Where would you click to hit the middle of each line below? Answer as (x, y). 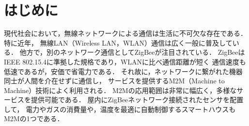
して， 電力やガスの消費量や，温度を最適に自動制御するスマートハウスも (120, 109)
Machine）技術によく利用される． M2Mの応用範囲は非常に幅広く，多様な (120, 90)
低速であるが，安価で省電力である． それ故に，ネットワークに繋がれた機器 (123, 71)
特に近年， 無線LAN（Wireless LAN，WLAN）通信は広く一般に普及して (118, 42)
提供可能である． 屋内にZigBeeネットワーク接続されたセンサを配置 (137, 100)
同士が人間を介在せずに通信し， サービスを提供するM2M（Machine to (114, 81)
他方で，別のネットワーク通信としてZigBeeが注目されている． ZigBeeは (132, 52)
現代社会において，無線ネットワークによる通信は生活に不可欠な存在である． (126, 33)
